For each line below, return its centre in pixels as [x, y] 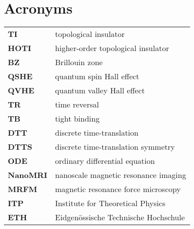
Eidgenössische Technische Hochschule [120, 217]
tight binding [78, 119]
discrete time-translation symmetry [115, 147]
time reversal [77, 105]
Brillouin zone [79, 62]
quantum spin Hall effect [97, 76]
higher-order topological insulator [112, 48]
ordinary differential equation [105, 161]
